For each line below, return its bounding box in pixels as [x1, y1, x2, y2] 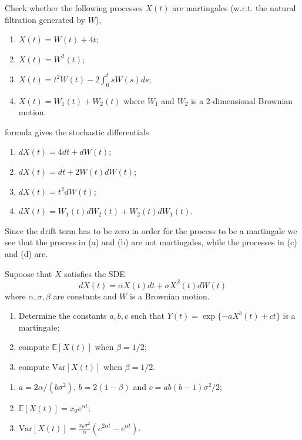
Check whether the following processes [5, 2, 143, 14]
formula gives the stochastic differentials [5, 125, 149, 138]
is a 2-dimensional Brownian [191, 94, 293, 106]
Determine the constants [18, 309, 107, 322]
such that [130, 309, 165, 322]
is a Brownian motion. [129, 289, 210, 302]
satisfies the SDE [64, 267, 125, 279]
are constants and [53, 289, 117, 302]
